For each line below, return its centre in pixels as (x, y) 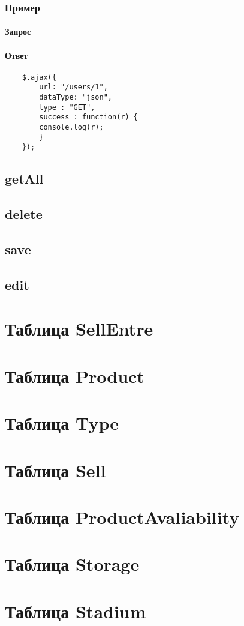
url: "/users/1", (73, 87)
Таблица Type (62, 423)
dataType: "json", (76, 98)
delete (24, 214)
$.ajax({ (39, 77)
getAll (24, 179)
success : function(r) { (88, 117)
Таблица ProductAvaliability (122, 516)
